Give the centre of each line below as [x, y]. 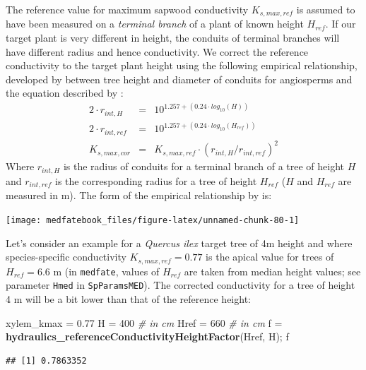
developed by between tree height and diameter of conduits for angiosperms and [179, 79]
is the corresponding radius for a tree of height [156, 180]
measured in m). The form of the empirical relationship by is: [139, 195]
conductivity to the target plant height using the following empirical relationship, [182, 65]
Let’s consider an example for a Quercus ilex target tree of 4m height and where [179, 243]
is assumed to [326, 9]
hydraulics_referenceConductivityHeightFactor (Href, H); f [147, 336]
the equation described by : [65, 93]
